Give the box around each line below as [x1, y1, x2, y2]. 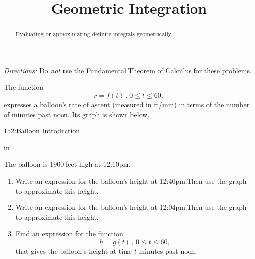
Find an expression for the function [15, 228, 123, 239]
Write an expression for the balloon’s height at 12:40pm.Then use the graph [15, 175, 247, 186]
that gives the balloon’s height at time [15, 245, 132, 256]
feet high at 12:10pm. [65, 159, 131, 169]
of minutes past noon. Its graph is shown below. [4, 109, 150, 119]
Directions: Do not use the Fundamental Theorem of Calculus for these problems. [4, 65, 252, 75]
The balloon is [4, 159, 48, 169]
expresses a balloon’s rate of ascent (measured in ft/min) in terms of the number [4, 99, 250, 110]
